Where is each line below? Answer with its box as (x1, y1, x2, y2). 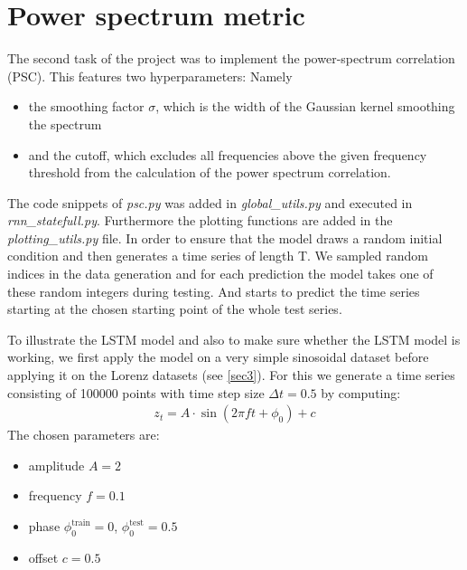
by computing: (321, 383, 401, 402)
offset (28, 547, 59, 566)
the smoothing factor (28, 97, 145, 116)
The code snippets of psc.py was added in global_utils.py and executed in (7, 193, 413, 212)
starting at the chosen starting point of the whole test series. (7, 299, 342, 318)
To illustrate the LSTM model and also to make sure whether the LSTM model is (7, 329, 461, 348)
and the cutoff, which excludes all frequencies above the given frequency (28, 145, 427, 164)
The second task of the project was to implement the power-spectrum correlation (7, 49, 455, 68)
